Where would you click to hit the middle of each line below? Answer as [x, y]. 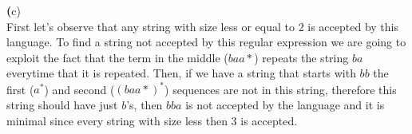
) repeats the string [301, 57]
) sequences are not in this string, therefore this [281, 89]
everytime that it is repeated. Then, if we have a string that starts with [181, 73]
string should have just [62, 105]
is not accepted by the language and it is [285, 105]
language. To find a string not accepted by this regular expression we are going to [206, 42]
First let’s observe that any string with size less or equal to [151, 26]
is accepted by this [353, 26]
